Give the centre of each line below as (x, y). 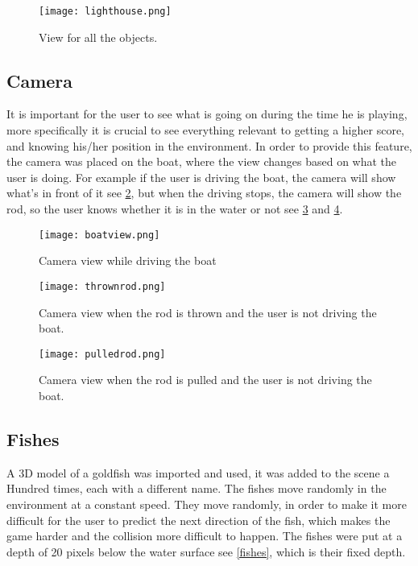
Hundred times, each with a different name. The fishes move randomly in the (197, 488)
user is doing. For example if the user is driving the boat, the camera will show (201, 177)
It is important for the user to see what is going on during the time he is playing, (207, 114)
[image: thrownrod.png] (102, 286)
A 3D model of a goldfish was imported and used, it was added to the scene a (198, 472)
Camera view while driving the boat (128, 260)
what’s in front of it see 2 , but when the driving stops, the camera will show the (204, 193)
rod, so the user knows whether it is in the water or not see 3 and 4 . (175, 209)
